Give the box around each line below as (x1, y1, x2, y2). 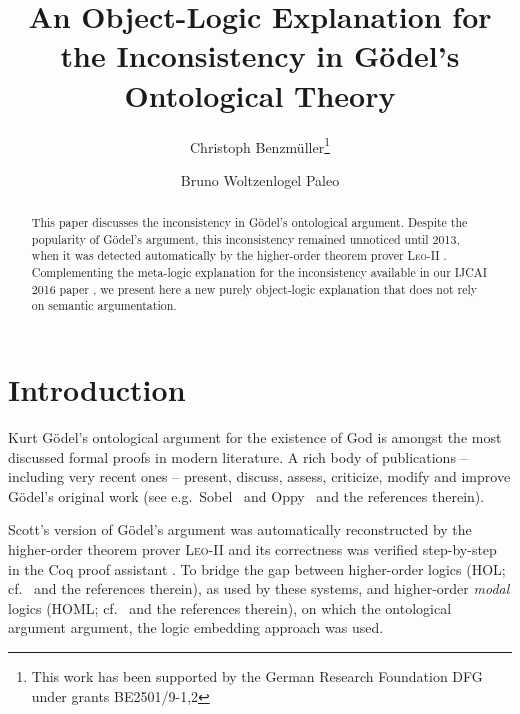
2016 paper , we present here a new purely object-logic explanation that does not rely (31, 280, 478, 297)
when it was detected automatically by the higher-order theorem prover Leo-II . (31, 247, 447, 264)
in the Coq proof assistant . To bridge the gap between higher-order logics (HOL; (8, 558, 506, 579)
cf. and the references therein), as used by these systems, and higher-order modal (8, 578, 510, 599)
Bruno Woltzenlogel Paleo (180, 169, 340, 190)
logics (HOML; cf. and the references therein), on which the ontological (8, 597, 452, 618)
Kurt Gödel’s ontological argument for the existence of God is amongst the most (8, 427, 502, 448)
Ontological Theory (124, 74, 396, 115)
